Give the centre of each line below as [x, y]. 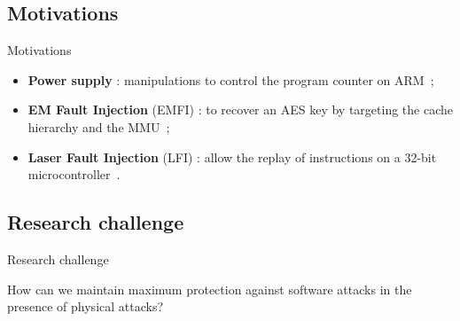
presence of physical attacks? [86, 306]
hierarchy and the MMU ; [99, 126]
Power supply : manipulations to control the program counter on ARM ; [231, 79]
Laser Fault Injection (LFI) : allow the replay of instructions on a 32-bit [232, 157]
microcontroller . [74, 174]
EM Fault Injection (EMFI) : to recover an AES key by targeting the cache [240, 110]
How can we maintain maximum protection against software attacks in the [210, 289]
